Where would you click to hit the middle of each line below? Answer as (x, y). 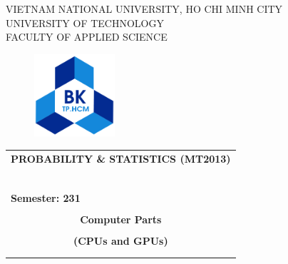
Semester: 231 (46, 197)
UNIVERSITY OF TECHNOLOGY (85, 22)
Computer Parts (121, 219)
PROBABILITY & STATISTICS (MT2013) (121, 158)
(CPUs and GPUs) (120, 240)
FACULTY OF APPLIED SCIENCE (87, 37)
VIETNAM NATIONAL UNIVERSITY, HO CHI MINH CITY (144, 9)
